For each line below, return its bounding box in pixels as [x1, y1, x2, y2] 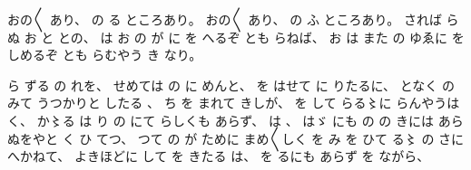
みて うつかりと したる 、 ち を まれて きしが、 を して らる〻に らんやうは [7, 93, 460, 112]
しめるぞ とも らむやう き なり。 [7, 45, 202, 64]
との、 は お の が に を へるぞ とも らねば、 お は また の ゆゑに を [57, 27, 465, 46]
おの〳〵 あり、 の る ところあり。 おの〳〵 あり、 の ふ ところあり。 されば [7, 10, 442, 28]
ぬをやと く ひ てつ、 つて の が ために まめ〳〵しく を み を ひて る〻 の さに [7, 128, 465, 147]
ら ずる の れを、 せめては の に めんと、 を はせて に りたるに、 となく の [7, 75, 455, 94]
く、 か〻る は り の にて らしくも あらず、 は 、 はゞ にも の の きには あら [7, 110, 464, 129]
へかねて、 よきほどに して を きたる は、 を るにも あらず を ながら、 [7, 146, 430, 165]
